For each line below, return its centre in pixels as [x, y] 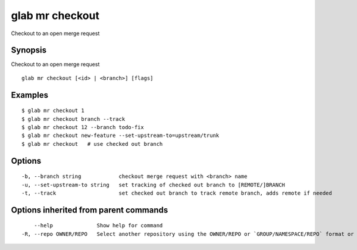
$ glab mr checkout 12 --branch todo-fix [83, 127]
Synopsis [29, 50]
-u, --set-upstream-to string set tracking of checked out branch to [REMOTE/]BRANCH [154, 185]
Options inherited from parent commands [90, 210]
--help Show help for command [98, 226]
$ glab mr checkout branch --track [73, 119]
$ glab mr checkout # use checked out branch [92, 144]
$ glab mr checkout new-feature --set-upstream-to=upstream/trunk [120, 136]
